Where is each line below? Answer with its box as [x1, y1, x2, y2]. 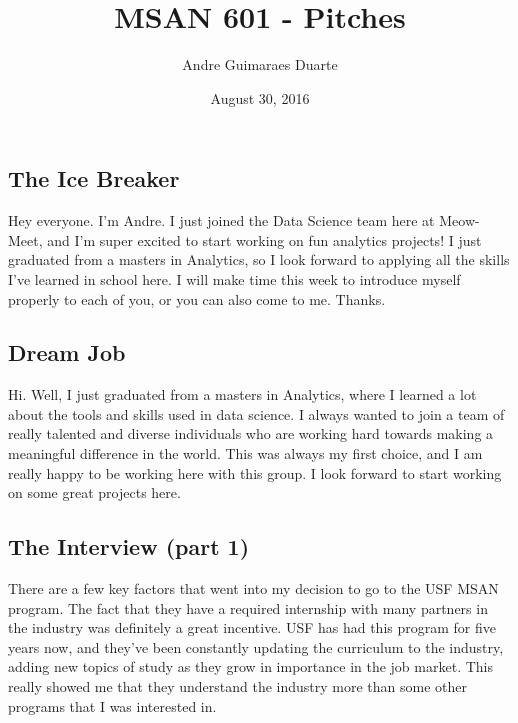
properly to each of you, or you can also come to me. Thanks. [8, 288, 386, 309]
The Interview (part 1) [8, 531, 250, 562]
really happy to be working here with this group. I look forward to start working [8, 462, 502, 483]
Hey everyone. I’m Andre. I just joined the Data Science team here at [8, 210, 435, 231]
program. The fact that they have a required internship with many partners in [8, 597, 488, 618]
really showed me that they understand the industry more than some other [8, 676, 468, 697]
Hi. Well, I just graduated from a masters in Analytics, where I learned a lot [8, 384, 477, 405]
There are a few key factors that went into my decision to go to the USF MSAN [8, 578, 499, 599]
